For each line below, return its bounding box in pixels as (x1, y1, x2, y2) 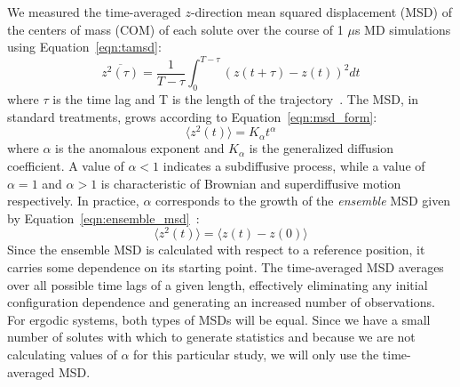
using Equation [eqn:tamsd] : (7, 37, 162, 56)
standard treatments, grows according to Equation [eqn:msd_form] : (7, 107, 377, 125)
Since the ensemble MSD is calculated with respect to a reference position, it (7, 240, 425, 259)
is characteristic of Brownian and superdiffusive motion (100, 173, 401, 192)
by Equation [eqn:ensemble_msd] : (7, 208, 200, 227)
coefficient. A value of (7, 156, 124, 174)
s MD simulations (354, 20, 451, 38)
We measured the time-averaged (7, 3, 181, 20)
